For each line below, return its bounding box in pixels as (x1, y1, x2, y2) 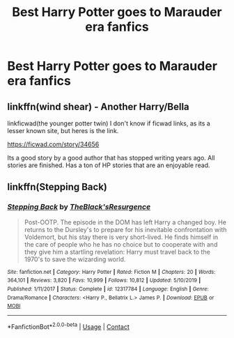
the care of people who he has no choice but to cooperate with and (24, 240, 218, 248)
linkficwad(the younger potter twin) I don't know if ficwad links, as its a (7, 119, 210, 128)
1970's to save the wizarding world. (24, 255, 126, 263)
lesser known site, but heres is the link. (7, 127, 119, 135)
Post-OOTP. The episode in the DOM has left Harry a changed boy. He (24, 217, 226, 226)
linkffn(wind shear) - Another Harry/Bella (7, 100, 189, 112)
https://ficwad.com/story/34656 (7, 140, 100, 148)
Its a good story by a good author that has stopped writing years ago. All (7, 154, 215, 162)
